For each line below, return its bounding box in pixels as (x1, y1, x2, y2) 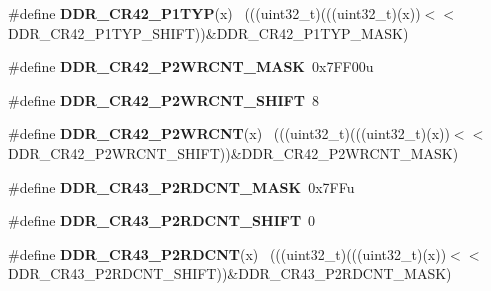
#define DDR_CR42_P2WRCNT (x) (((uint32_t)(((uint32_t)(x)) (8, 123, 450, 144)
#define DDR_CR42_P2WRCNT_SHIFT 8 (8, 89, 319, 110)
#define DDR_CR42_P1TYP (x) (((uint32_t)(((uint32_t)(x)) (8, 3, 421, 23)
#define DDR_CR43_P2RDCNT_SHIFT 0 (8, 210, 316, 231)
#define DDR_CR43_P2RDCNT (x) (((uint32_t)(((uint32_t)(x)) (8, 243, 447, 264)
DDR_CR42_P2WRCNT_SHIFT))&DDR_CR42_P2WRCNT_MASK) (8, 142, 459, 163)
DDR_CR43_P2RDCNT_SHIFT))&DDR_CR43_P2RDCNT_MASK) (8, 263, 452, 284)
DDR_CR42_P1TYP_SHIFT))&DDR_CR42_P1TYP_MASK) (8, 22, 409, 43)
